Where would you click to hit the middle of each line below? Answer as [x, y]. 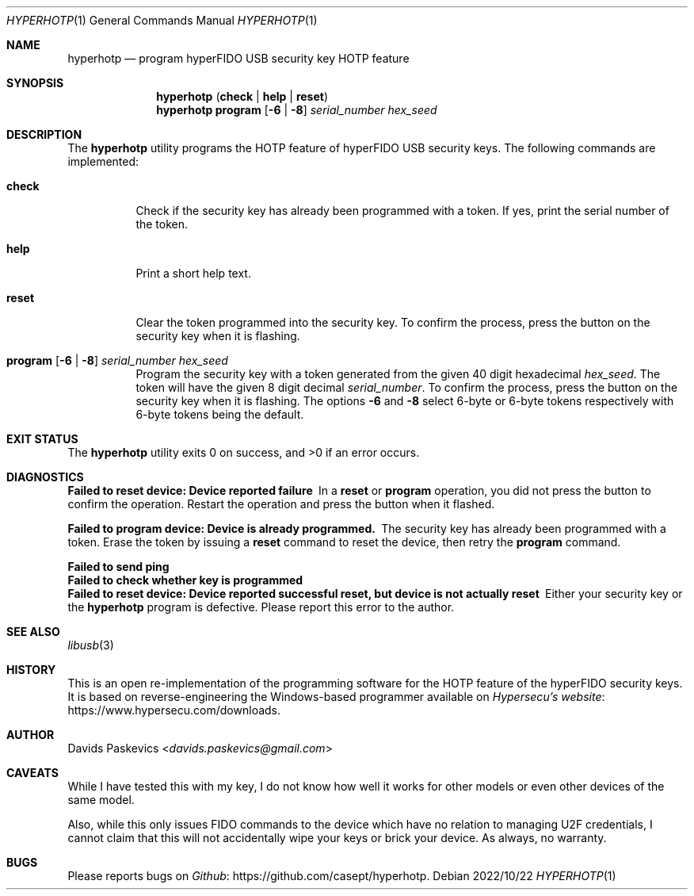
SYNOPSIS [35, 83]
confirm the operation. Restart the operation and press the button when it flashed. [281, 504]
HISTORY [31, 670]
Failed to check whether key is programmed [185, 580]
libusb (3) [91, 645]
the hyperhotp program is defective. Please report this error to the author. [261, 607]
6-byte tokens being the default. [220, 414]
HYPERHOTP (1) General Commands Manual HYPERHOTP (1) [162, 20]
